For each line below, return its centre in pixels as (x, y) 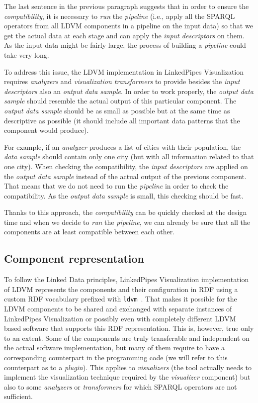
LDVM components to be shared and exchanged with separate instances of (118, 309)
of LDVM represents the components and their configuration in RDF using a (121, 289)
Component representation (74, 258)
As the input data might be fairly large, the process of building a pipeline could (125, 45)
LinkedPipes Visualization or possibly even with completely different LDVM (120, 318)
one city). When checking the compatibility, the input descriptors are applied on (126, 166)
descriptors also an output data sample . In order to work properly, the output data (129, 91)
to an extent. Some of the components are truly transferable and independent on (127, 338)
